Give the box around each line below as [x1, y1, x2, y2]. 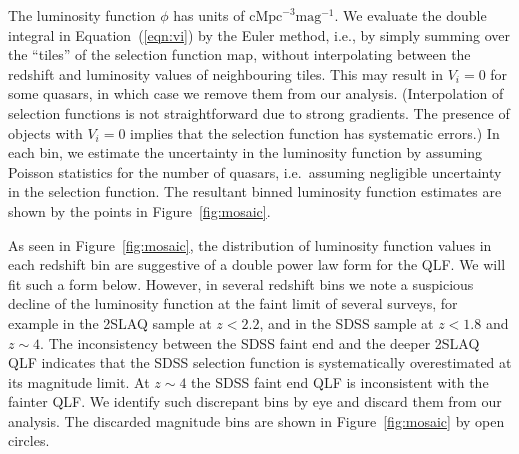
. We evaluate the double [334, 5, 487, 25]
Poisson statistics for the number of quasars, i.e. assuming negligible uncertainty [8, 161, 502, 182]
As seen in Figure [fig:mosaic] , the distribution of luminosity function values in [8, 234, 492, 255]
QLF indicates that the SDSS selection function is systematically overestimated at [8, 352, 512, 373]
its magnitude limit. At [8, 371, 150, 392]
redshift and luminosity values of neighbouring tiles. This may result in [8, 63, 444, 84]
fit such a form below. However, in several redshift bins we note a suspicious [8, 273, 474, 294]
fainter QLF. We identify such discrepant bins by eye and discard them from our [8, 391, 502, 412]
